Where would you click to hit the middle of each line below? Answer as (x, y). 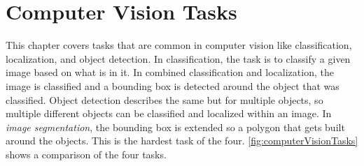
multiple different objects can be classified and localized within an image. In (169, 113)
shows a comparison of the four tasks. (86, 154)
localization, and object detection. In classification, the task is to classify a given (178, 58)
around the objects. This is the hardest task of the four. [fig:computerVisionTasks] (182, 141)
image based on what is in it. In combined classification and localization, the (170, 72)
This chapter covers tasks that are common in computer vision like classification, (179, 45)
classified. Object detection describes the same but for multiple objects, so (164, 99)
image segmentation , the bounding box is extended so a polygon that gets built (175, 127)
